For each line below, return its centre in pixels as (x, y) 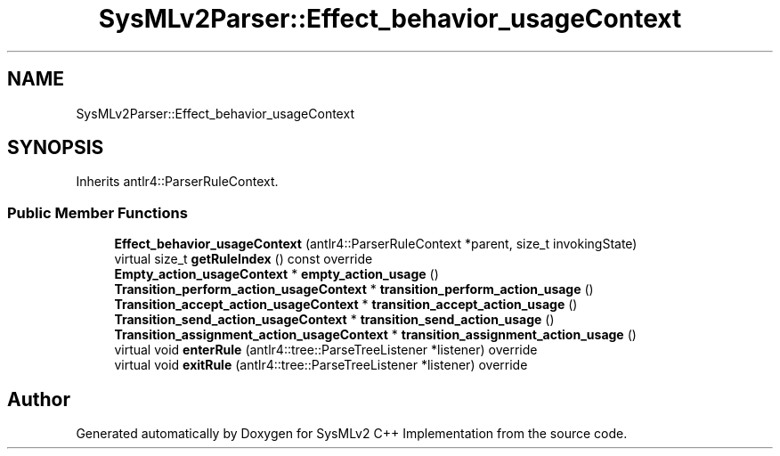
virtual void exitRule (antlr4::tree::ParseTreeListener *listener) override (321, 365)
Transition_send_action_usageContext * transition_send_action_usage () (334, 320)
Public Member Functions (97, 212)
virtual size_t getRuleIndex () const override (244, 259)
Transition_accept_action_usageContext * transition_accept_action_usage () (346, 305)
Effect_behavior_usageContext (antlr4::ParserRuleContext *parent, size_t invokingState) (376, 244)
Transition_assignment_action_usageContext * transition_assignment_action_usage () (375, 335)
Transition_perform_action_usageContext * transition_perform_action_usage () (354, 289)
